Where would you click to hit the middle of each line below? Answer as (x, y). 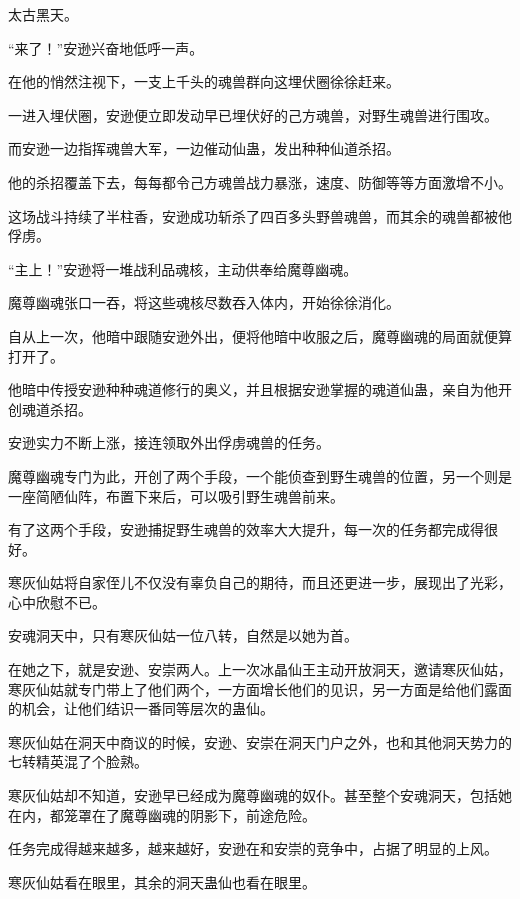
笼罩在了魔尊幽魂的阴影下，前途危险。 (189, 814)
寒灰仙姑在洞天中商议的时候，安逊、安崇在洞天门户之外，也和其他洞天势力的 (260, 741)
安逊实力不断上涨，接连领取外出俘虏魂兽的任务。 (169, 442)
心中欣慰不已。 (57, 601)
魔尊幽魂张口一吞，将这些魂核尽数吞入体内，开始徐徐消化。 (204, 302)
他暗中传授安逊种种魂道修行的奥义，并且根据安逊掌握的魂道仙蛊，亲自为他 (253, 389)
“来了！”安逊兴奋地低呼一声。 (106, 47)
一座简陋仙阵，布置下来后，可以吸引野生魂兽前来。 (176, 495)
